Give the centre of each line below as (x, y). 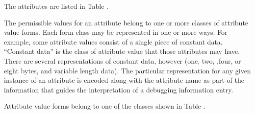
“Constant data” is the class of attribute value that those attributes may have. (122, 51)
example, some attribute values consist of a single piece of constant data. (113, 41)
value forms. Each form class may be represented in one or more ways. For (116, 32)
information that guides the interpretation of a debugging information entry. (119, 89)
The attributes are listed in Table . (56, 6)
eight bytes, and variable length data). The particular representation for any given (127, 70)
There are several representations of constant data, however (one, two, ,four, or (123, 60)
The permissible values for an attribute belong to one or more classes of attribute (126, 22)
